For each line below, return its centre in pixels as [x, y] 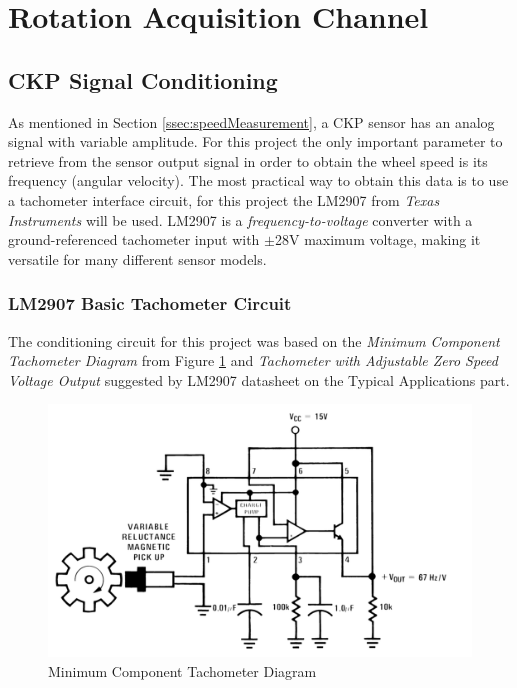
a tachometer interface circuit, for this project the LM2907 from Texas [224, 199]
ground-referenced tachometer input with [134, 239]
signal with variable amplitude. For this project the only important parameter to [255, 141]
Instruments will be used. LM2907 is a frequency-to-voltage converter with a [240, 219]
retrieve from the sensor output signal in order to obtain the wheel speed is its [248, 160]
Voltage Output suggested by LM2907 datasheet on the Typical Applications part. [259, 379]
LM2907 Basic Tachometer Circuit [150, 303]
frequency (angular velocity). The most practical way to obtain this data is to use [258, 180]
